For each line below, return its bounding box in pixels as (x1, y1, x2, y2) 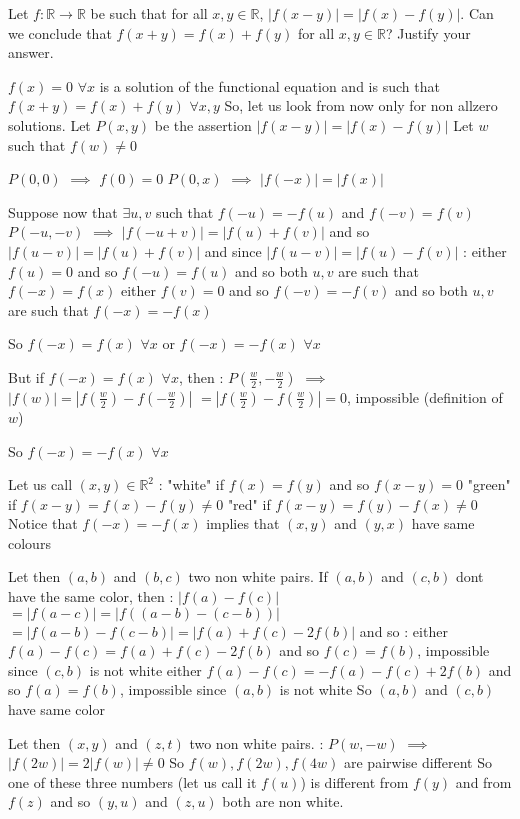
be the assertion (154, 114, 252, 135)
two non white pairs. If (188, 566, 328, 587)
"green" (467, 474, 511, 495)
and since (204, 240, 262, 261)
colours (8, 532, 51, 553)
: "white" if (158, 474, 225, 495)
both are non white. (222, 791, 344, 812)
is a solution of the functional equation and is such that (99, 75, 440, 96)
